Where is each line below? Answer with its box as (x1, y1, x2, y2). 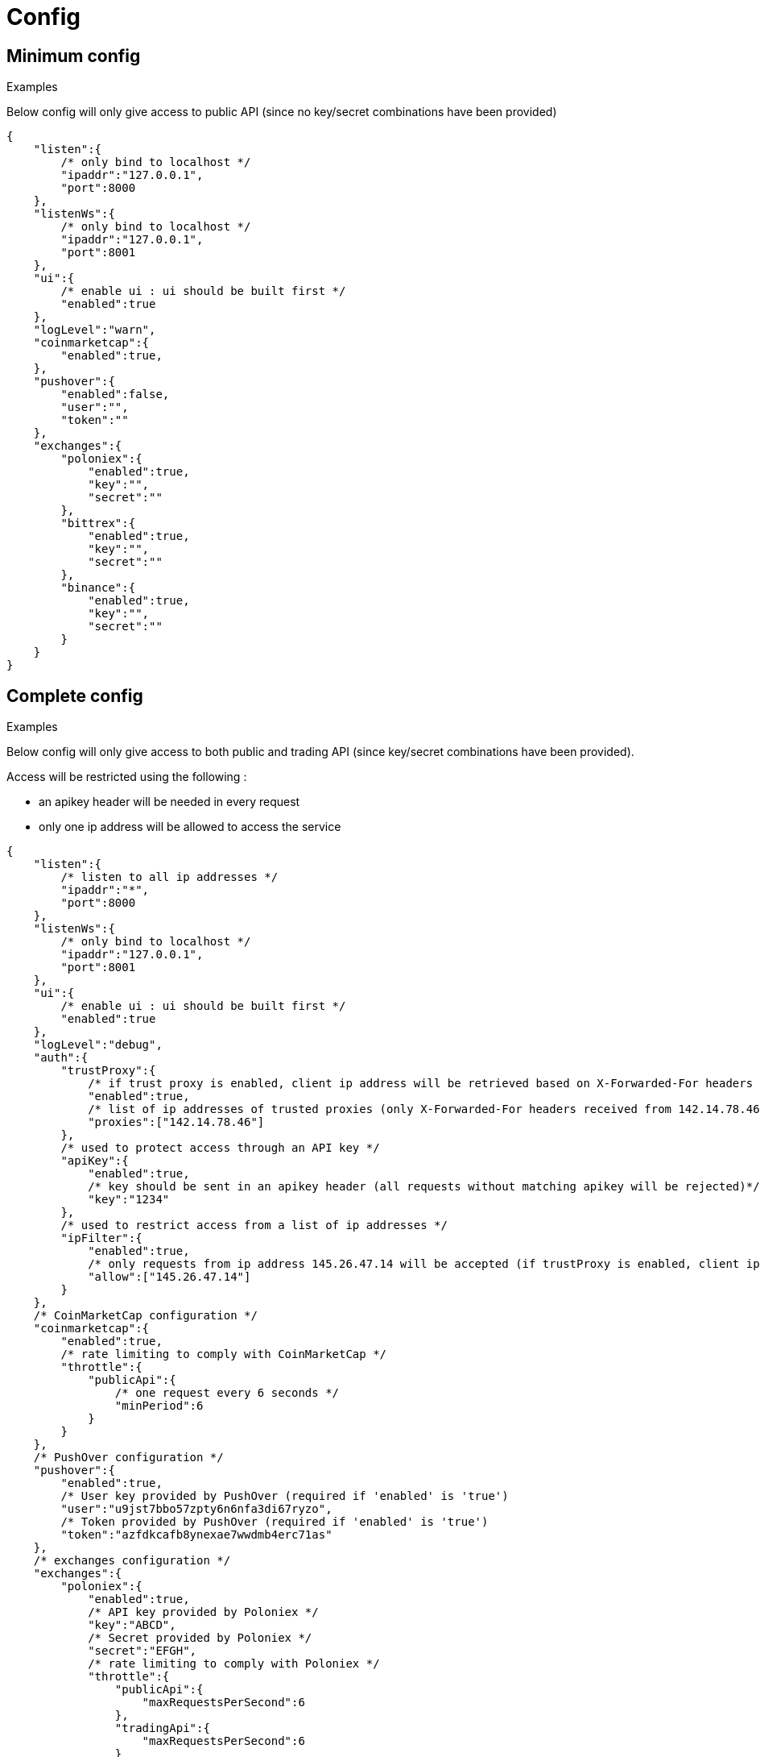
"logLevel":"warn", (33, 323, 156, 337)
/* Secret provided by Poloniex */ (88, 1631, 312, 1645)
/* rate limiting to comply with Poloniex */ (88, 1657, 380, 1671)
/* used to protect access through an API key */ (60, 1141, 380, 1155)
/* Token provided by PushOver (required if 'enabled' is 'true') (60, 1515, 489, 1529)
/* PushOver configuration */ (33, 1451, 224, 1464)
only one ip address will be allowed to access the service (39, 820, 341, 834)
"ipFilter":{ (60, 1232, 142, 1245)
